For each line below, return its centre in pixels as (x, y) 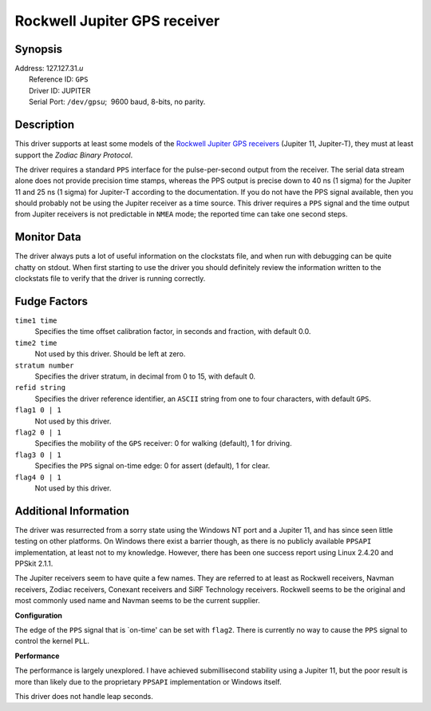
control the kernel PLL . (52, 641)
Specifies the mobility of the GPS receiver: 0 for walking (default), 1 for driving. (163, 443)
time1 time (36, 321)
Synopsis (39, 49)
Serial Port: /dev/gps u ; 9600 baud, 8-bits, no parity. (117, 102)
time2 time (36, 343)
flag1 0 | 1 (38, 410)
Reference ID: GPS (59, 79)
